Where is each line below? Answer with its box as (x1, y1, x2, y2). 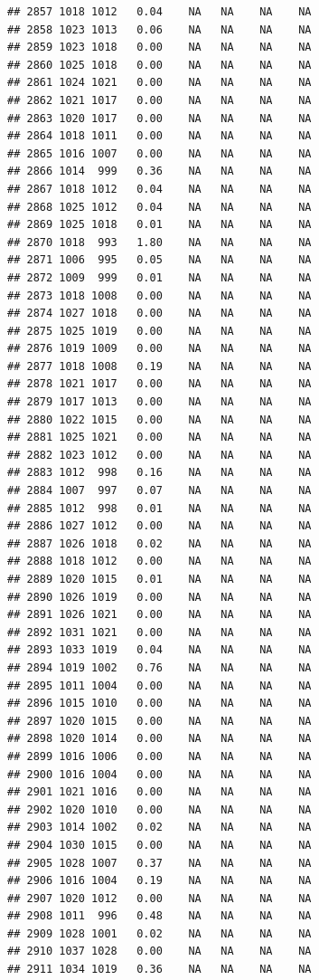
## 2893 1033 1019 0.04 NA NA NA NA (7, 643, 312, 657)
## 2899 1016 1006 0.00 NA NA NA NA (7, 749, 312, 763)
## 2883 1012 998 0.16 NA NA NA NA (7, 466, 312, 480)
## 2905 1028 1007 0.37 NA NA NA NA (7, 856, 312, 870)
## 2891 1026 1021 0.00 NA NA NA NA (7, 608, 312, 622)
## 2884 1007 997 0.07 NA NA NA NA (7, 484, 312, 498)
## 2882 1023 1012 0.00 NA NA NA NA (7, 448, 312, 461)
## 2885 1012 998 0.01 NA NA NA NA (7, 501, 312, 515)
